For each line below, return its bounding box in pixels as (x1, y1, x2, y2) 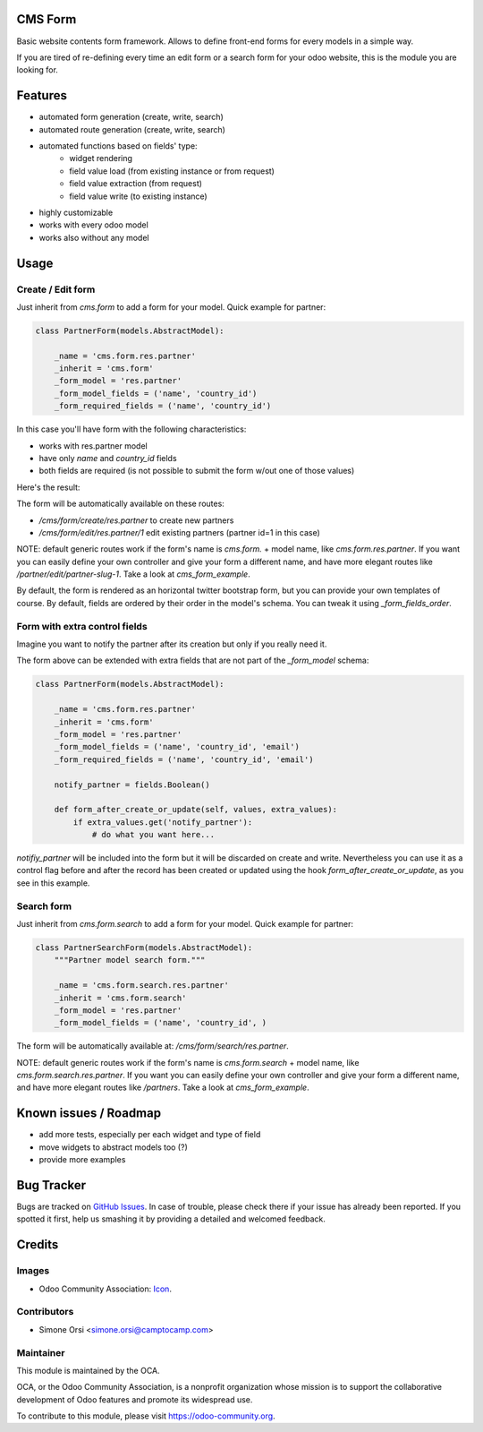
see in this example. (16, 878, 90, 888)
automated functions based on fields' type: (38, 140, 198, 151)
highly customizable (38, 207, 114, 218)
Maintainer (16, 1346, 65, 1359)
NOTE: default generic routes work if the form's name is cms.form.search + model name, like (16, 1057, 360, 1068)
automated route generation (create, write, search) (38, 124, 225, 134)
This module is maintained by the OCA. (16, 1365, 160, 1376)
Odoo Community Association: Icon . (38, 1283, 172, 1294)
